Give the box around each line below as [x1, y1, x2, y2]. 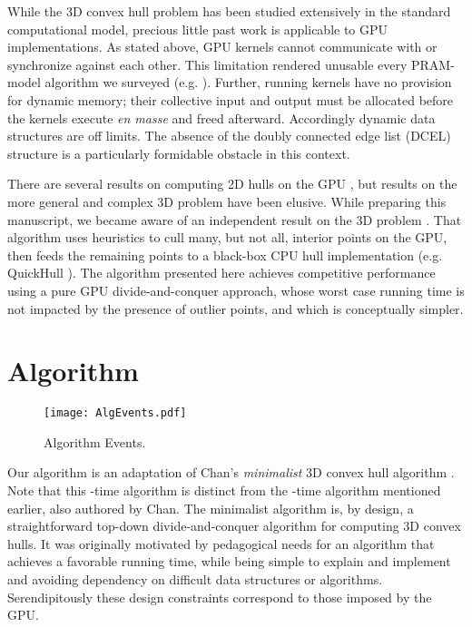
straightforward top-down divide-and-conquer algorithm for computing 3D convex [7, 516, 461, 535]
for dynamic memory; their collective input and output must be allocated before [7, 90, 454, 109]
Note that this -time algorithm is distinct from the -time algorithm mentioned [7, 481, 441, 500]
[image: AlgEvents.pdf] [44, 407, 187, 420]
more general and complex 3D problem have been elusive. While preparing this [7, 191, 447, 211]
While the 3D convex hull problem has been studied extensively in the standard [7, 2, 451, 20]
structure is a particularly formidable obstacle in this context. [7, 143, 350, 162]
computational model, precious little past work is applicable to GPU [7, 19, 388, 38]
